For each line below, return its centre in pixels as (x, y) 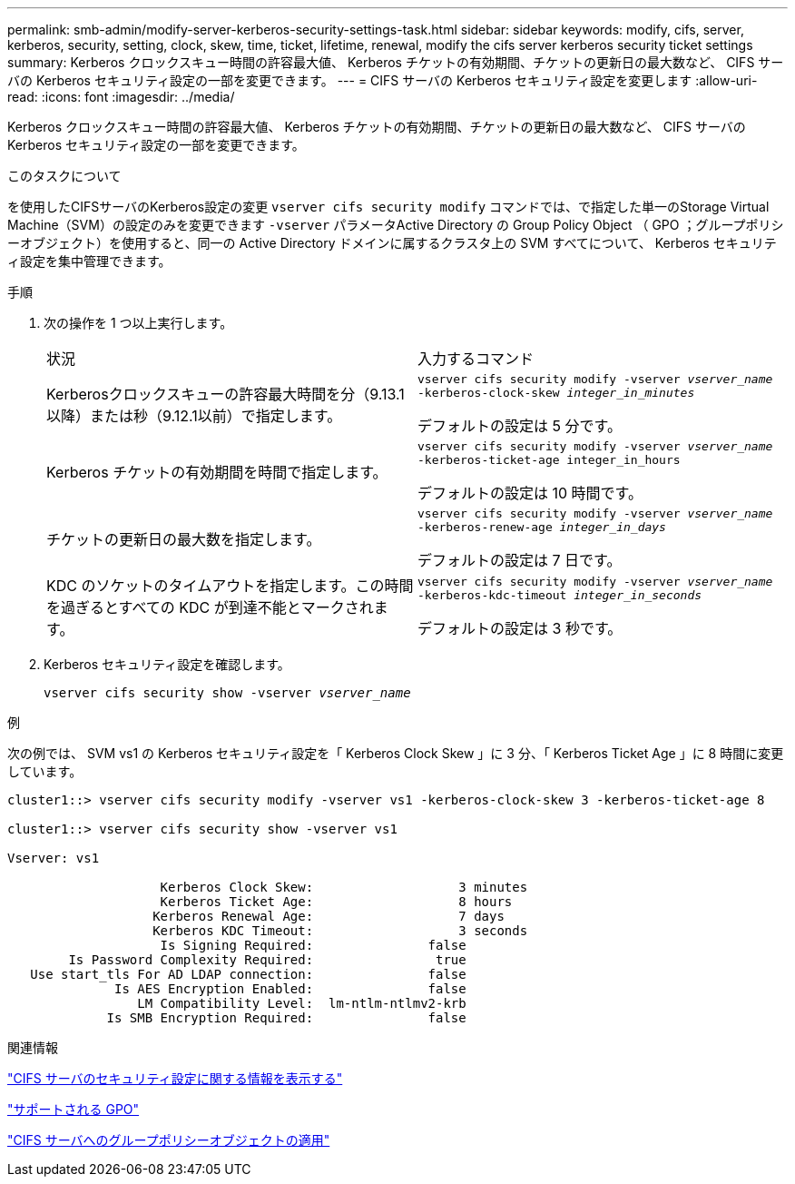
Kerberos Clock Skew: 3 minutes (344, 887)
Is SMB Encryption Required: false (286, 1018)
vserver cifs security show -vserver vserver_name (227, 693)
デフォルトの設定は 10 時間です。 (530, 493)
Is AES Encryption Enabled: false (290, 989)
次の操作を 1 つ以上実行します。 (138, 323)
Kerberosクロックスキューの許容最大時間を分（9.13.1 (226, 394)
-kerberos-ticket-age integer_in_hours (549, 460)
